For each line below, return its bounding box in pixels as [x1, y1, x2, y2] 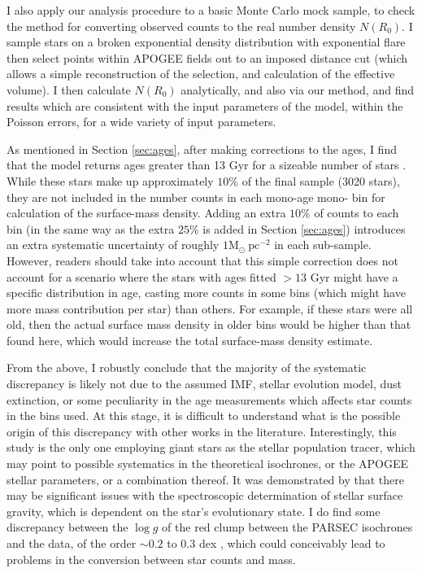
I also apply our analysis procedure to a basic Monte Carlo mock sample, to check [7, 2, 415, 18]
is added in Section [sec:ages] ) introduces [202, 220, 406, 237]
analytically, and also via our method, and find [181, 81, 414, 98]
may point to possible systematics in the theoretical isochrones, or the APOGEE [7, 455, 409, 472]
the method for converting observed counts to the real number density [7, 17, 356, 34]
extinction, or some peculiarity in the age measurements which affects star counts [7, 391, 412, 408]
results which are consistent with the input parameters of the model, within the [7, 97, 403, 114]
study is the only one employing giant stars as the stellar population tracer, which [7, 439, 415, 456]
